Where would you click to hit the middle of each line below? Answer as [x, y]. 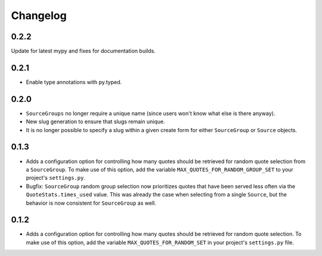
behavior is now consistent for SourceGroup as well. [91, 203]
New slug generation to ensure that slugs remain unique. [95, 121]
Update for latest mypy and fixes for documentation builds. [83, 51]
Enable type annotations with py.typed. [74, 82]
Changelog [39, 15]
